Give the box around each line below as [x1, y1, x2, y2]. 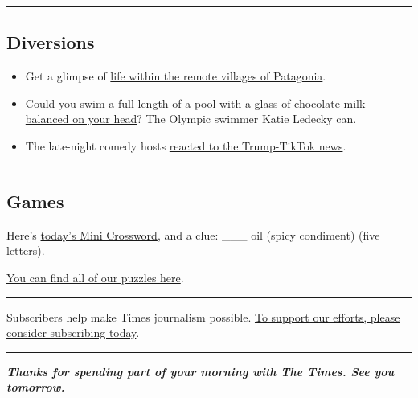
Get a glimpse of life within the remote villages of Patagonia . [25, 68, 326, 84]
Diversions [6, 30, 95, 55]
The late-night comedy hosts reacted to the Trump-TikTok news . [25, 137, 346, 154]
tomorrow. [6, 379, 65, 396]
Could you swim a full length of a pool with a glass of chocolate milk [25, 94, 366, 111]
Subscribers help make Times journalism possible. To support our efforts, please [6, 308, 400, 325]
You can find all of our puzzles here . [6, 269, 184, 285]
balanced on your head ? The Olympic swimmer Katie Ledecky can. [25, 110, 357, 127]
